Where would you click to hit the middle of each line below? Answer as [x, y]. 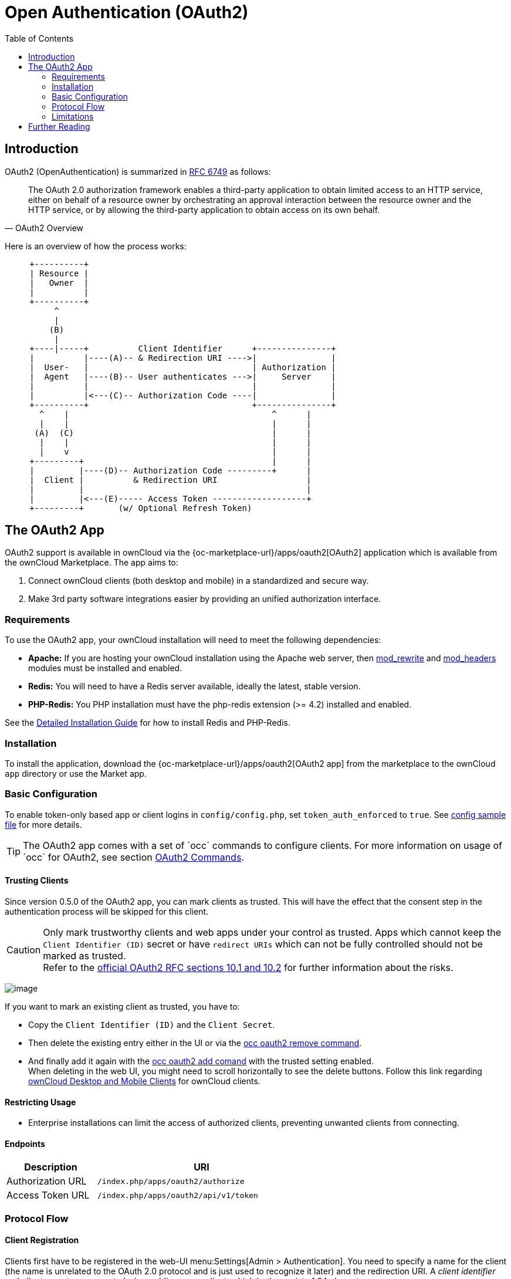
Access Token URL [48, 1195]
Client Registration [42, 1240]
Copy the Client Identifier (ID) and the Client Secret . [152, 1024]
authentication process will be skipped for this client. [107, 911]
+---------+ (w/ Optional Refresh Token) [141, 508]
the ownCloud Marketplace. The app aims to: [92, 563]
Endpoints [25, 1143]
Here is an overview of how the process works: [96, 246]
